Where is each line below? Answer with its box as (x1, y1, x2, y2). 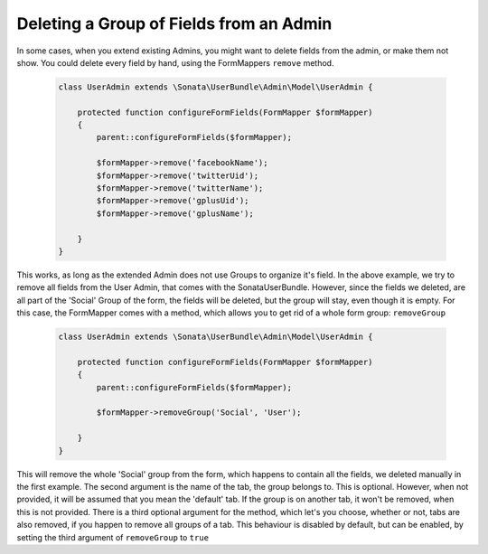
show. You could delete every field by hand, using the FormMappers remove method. (16, 57, 334, 68)
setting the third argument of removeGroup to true (16, 531, 210, 542)
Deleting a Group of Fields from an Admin (16, 14, 333, 33)
